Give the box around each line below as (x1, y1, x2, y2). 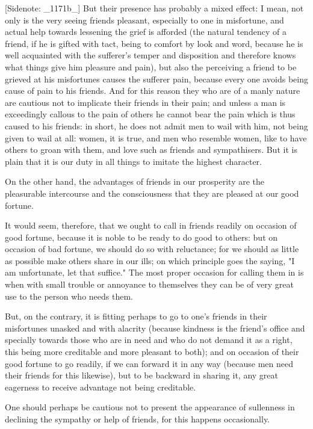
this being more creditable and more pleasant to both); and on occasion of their (5, 345, 299, 358)
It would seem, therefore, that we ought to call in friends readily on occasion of (5, 219, 297, 232)
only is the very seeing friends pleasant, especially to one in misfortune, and (5, 13, 284, 26)
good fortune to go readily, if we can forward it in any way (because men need (5, 357, 293, 369)
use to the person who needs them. (5, 289, 133, 302)
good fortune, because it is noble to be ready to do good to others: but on (5, 230, 278, 243)
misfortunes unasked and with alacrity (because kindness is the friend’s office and (5, 321, 305, 334)
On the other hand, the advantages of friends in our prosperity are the (5, 175, 265, 188)
